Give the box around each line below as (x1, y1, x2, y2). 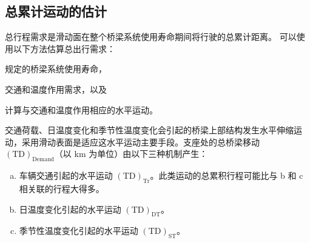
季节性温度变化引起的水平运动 (19, 224, 138, 237)
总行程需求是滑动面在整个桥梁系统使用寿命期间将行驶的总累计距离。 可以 (5, 30, 297, 43)
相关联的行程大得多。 (19, 182, 104, 195)
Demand (32, 156, 55, 163)
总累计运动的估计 (5, 2, 107, 21)
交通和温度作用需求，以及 (5, 82, 107, 95)
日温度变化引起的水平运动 (19, 202, 121, 215)
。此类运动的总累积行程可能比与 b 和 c (150, 169, 303, 182)
